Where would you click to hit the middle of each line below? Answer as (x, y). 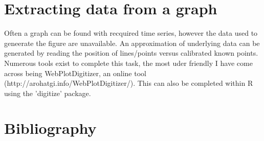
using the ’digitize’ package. (48, 93)
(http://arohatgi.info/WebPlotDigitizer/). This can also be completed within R (129, 83)
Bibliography (50, 128)
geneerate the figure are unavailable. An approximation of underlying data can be (132, 43)
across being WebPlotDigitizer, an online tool (75, 73)
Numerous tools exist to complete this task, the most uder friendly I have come (128, 63)
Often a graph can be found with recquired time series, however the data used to (131, 33)
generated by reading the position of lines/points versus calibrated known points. (131, 53)
